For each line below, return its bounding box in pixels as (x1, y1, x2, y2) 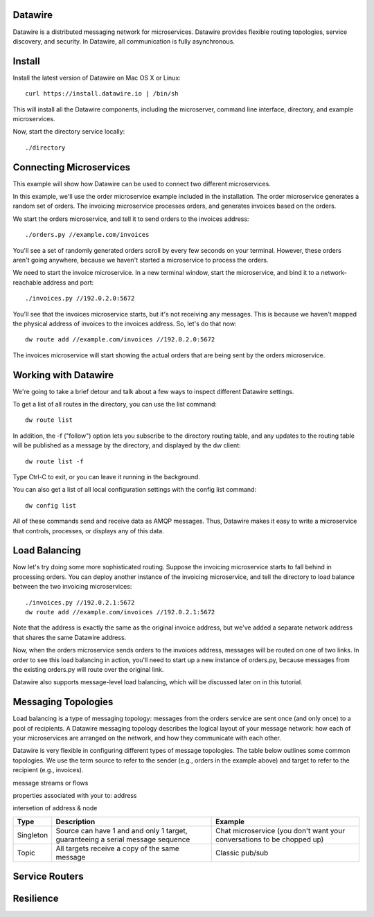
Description (55, 817, 96, 826)
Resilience (12, 893, 59, 905)
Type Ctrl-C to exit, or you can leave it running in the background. (12, 473, 201, 481)
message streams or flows (12, 778, 89, 787)
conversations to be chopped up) (215, 835, 324, 844)
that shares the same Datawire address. (12, 633, 127, 641)
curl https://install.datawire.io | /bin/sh (25, 90, 179, 98)
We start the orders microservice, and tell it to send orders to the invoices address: (12, 215, 249, 223)
